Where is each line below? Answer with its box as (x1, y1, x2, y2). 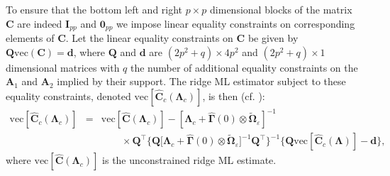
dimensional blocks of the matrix (210, 2, 352, 16)
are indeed (17, 16, 62, 31)
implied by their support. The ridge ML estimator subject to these (57, 74, 346, 89)
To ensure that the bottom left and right (6, 2, 183, 16)
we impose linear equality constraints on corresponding (116, 16, 355, 31)
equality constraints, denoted (6, 88, 131, 103)
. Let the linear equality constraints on (65, 31, 233, 45)
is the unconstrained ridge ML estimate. (102, 153, 277, 167)
